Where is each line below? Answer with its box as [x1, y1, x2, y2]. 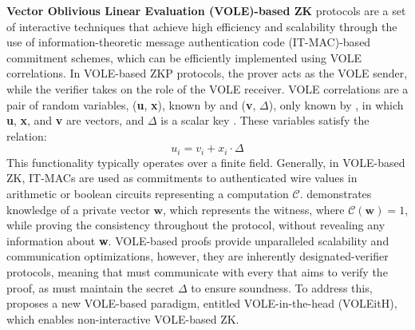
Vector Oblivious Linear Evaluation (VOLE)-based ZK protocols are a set [6, 2, 406, 18]
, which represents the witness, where [163, 201, 345, 217]
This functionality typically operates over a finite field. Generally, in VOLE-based [6, 153, 405, 170]
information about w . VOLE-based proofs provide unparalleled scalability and [6, 232, 389, 248]
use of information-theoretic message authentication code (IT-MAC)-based [6, 34, 371, 50]
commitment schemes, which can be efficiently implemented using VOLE [6, 49, 362, 66]
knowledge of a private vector [6, 201, 150, 217]
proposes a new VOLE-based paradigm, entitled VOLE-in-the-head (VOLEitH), [6, 295, 397, 312]
